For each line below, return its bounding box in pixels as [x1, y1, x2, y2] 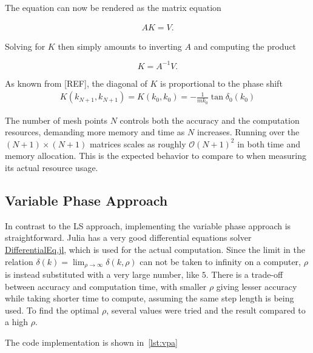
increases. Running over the [197, 126, 300, 138]
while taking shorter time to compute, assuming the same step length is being [5, 292, 294, 304]
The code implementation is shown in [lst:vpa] [5, 335, 178, 348]
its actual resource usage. [5, 161, 98, 173]
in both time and [237, 137, 301, 150]
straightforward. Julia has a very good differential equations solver [5, 231, 252, 244]
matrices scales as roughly [89, 137, 186, 150]
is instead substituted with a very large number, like [5, 267, 200, 280]
